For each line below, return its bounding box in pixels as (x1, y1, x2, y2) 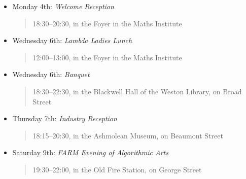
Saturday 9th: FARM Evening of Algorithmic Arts (12, 147, 168, 158)
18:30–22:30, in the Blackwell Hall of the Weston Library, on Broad (32, 86, 242, 96)
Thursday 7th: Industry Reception (12, 113, 117, 124)
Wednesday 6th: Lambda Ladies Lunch (12, 35, 132, 46)
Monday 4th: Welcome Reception (12, 1, 114, 11)
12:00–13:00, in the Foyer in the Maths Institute (32, 52, 182, 62)
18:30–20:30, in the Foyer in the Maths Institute (32, 18, 182, 28)
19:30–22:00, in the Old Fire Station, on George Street (32, 164, 202, 174)
